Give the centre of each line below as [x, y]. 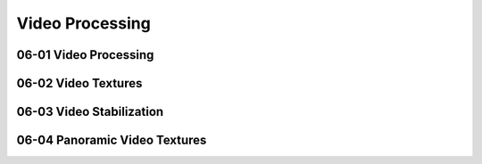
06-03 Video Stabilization [90, 112]
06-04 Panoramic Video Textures [112, 140]
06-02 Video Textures [79, 83]
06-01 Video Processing [85, 55]
